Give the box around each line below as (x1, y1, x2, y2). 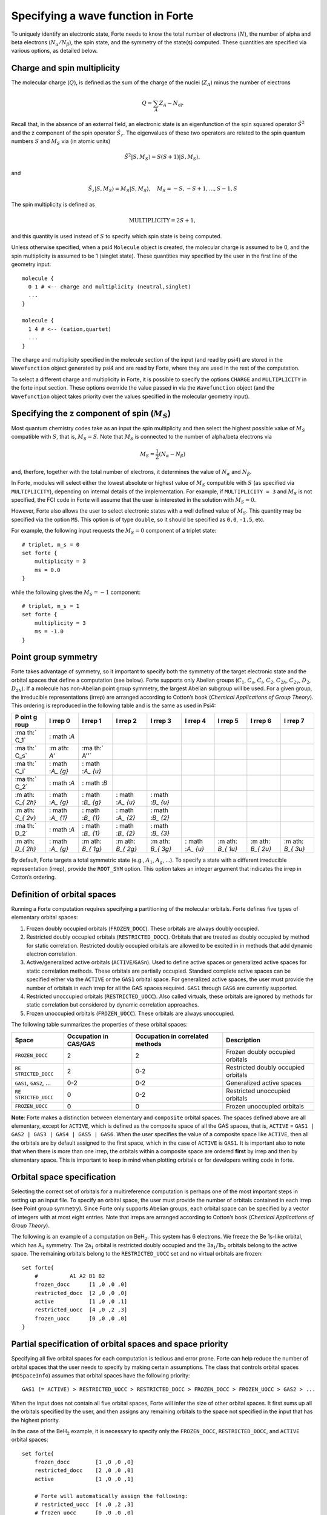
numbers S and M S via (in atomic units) (11, 137, 111, 146)
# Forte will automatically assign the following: (34, 1493, 188, 1499)
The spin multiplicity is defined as (11, 201, 95, 208)
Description (226, 1036, 260, 1044)
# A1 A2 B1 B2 (34, 1273, 105, 1279)
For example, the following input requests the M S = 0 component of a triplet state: (11, 527, 217, 536)
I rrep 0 (49, 717, 71, 725)
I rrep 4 (185, 717, 206, 725)
